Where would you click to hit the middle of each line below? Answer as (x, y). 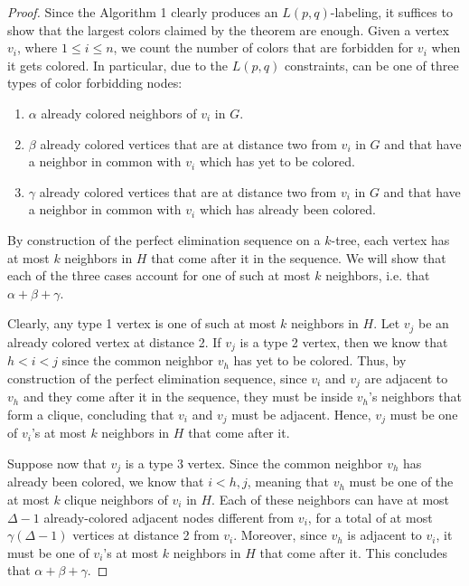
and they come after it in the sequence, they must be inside (188, 397)
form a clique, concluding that (91, 414)
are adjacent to (406, 378)
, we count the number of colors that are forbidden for (263, 47)
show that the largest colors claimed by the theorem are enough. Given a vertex (228, 29)
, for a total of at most (370, 517)
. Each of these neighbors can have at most (331, 499)
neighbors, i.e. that (378, 275)
